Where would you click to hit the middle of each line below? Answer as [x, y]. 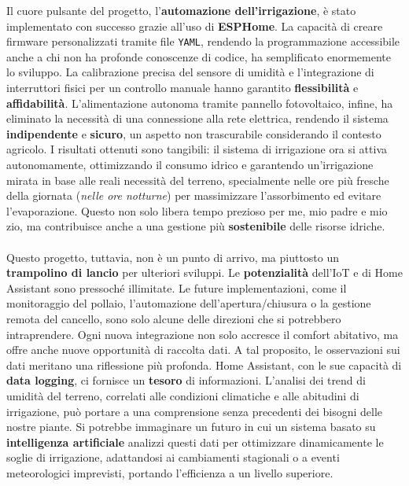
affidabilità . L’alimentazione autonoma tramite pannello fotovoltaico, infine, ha [200, 103]
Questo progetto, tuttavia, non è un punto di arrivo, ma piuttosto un [173, 257]
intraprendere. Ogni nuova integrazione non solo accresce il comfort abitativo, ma [203, 334]
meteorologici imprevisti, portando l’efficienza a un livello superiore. [170, 472]
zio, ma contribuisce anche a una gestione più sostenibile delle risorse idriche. [196, 226]
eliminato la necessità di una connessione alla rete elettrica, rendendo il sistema [197, 118]
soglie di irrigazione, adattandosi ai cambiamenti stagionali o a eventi [173, 457]
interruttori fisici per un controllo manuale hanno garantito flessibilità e [182, 88]
